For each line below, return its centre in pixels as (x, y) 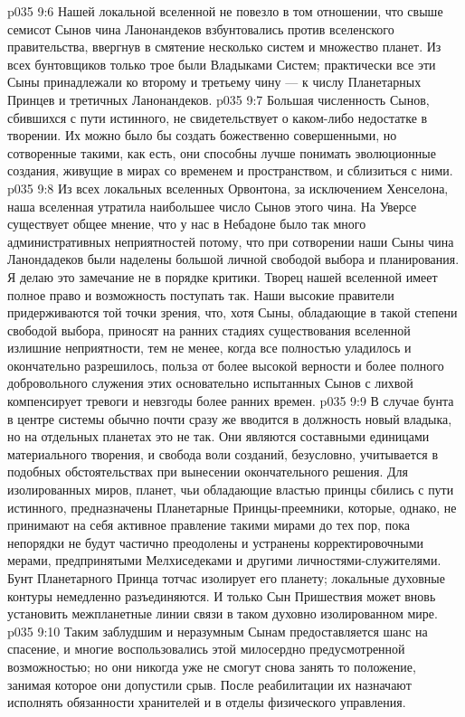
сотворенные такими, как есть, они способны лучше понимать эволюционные (222, 152)
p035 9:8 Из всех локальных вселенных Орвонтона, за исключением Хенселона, (228, 188)
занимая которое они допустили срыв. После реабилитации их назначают (209, 684)
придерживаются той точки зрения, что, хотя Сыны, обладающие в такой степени (232, 312)
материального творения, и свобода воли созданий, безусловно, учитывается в (223, 453)
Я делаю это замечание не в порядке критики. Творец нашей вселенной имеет (223, 276)
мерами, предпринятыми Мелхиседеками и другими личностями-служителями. (224, 560)
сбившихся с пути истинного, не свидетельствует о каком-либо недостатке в (218, 117)
